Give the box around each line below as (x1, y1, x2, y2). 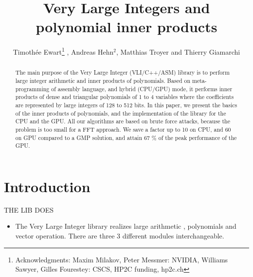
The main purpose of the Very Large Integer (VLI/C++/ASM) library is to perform (15, 68, 230, 77)
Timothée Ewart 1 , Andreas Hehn (13, 45, 114, 57)
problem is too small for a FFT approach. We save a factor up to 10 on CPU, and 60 (15, 125, 231, 133)
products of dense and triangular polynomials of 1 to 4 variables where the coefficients (15, 93, 234, 101)
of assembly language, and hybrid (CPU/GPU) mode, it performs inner (51, 84, 233, 93)
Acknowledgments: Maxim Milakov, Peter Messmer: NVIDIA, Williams (15, 254, 228, 264)
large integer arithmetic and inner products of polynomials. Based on (15, 77, 191, 85)
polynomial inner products (36, 17, 217, 37)
